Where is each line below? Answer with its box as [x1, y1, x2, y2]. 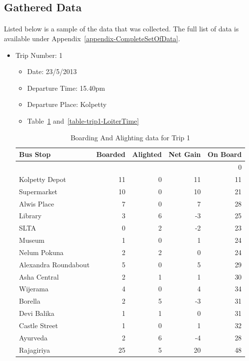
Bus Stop [19, 149, 51, 159]
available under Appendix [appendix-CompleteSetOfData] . [4, 33, 180, 43]
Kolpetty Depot [19, 174, 66, 184]
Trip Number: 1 [15, 50, 63, 60]
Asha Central [19, 271, 59, 282]
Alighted [132, 149, 162, 159]
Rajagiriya [19, 344, 50, 355]
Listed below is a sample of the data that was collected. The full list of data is [4, 24, 239, 34]
